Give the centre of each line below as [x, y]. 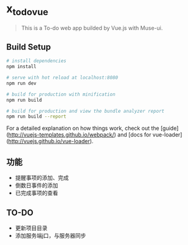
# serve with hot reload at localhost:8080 [62, 78]
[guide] [169, 128]
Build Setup [29, 47]
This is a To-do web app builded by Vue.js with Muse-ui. [92, 28]
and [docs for [134, 135]
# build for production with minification [61, 94]
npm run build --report [37, 117]
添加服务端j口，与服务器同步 [50, 235]
